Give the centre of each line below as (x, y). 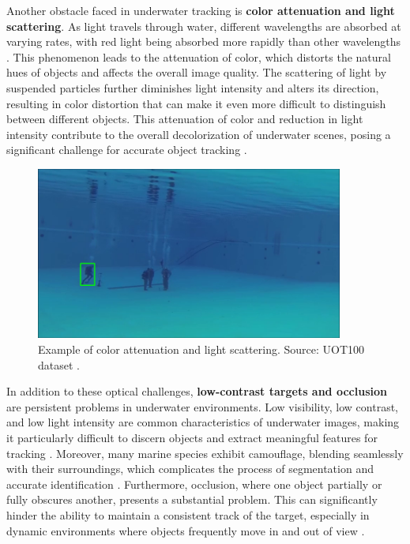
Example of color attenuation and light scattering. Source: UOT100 (201, 349)
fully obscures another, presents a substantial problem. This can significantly (192, 499)
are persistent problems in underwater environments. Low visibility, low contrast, (202, 406)
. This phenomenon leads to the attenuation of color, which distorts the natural (199, 56)
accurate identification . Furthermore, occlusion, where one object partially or (194, 484)
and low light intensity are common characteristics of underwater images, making (203, 422)
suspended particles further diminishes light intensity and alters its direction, (193, 87)
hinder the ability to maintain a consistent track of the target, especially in (188, 514)
